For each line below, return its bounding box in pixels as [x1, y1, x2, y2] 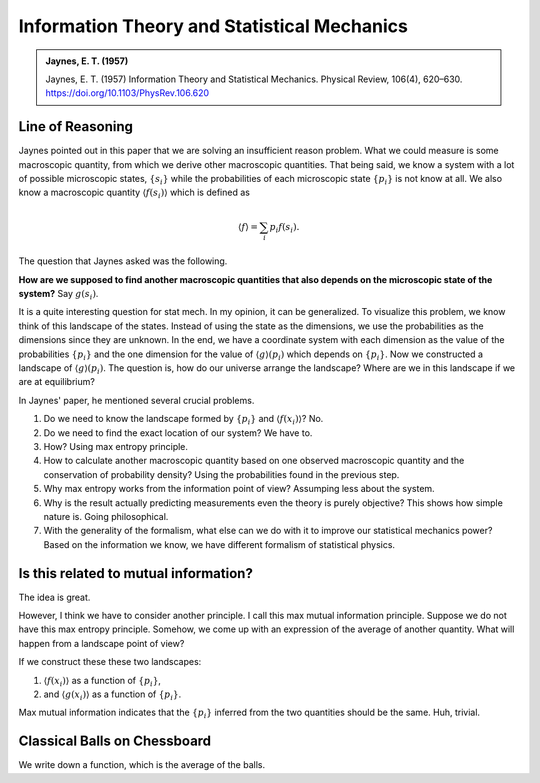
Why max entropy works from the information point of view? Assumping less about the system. [43, 483, 435, 495]
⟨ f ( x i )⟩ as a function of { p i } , [43, 674, 162, 689]
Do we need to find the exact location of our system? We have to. [43, 426, 313, 439]
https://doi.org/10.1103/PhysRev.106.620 [45, 87, 210, 99]
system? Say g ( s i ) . [18, 288, 99, 302]
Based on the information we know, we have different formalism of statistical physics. [43, 538, 395, 550]
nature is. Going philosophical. [43, 510, 169, 522]
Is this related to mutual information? [18, 565, 254, 582]
